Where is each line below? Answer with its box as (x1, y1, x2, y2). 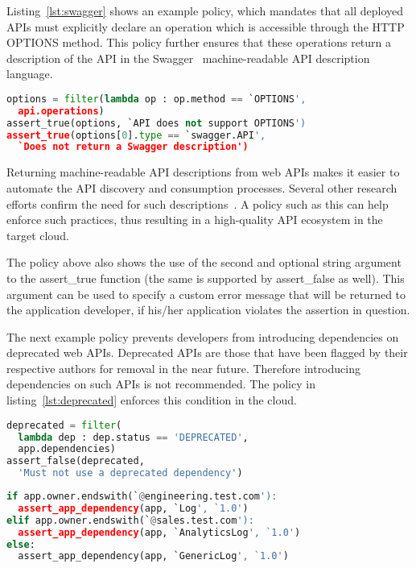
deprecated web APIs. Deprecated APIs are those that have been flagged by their (6, 344, 408, 361)
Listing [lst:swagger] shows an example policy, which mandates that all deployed (6, 2, 404, 19)
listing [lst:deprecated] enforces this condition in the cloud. (6, 392, 297, 408)
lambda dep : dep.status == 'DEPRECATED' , (18, 431, 249, 443)
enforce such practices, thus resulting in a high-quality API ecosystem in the (6, 211, 383, 228)
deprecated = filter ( (6, 419, 122, 431)
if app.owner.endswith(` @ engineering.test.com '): (6, 491, 278, 503)
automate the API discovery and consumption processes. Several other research (6, 179, 397, 196)
